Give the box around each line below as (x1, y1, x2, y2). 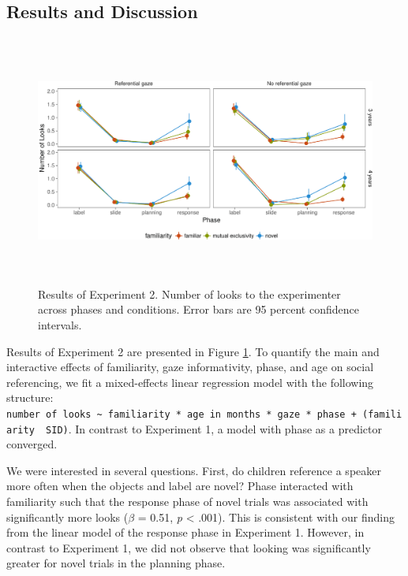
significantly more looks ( (6, 508, 129, 525)
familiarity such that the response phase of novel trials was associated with (6, 493, 369, 510)
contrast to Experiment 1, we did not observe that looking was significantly (6, 539, 371, 556)
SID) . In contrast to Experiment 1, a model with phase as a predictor (46, 420, 382, 437)
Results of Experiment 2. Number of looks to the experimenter (38, 285, 341, 302)
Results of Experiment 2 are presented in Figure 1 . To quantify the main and (6, 343, 380, 359)
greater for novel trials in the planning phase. (6, 555, 226, 571)
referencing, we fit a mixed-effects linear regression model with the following (6, 373, 374, 390)
